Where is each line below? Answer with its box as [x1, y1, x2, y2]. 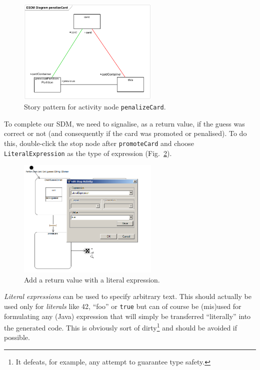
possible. [4, 332, 30, 342]
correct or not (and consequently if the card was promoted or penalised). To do [4, 128, 247, 138]
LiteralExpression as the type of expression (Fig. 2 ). [4, 147, 172, 158]
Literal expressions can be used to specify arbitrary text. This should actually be [4, 291, 251, 301]
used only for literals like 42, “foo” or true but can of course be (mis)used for [4, 300, 241, 311]
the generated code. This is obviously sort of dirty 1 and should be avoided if [4, 321, 237, 332]
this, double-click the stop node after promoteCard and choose [4, 137, 194, 148]
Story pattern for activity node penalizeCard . [24, 101, 166, 112]
